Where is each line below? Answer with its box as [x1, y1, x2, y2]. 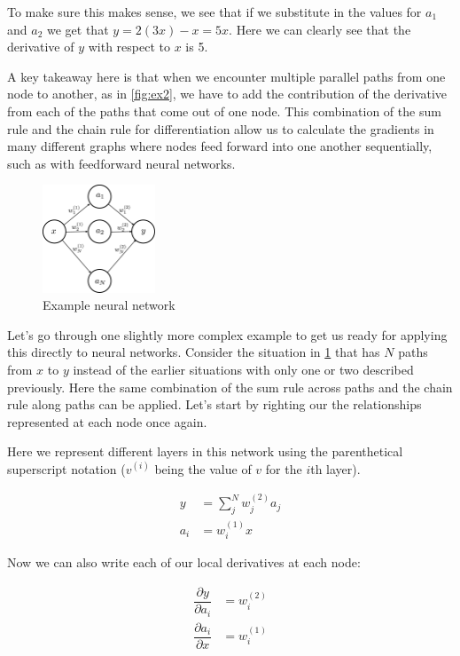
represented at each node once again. [7, 412, 207, 431]
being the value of [154, 459, 252, 478]
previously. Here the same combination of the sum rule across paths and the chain [7, 377, 453, 396]
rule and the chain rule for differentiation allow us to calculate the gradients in [7, 119, 434, 138]
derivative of [7, 37, 74, 56]
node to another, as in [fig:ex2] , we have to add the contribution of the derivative [7, 84, 448, 103]
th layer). [310, 459, 361, 478]
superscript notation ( [7, 459, 126, 478]
